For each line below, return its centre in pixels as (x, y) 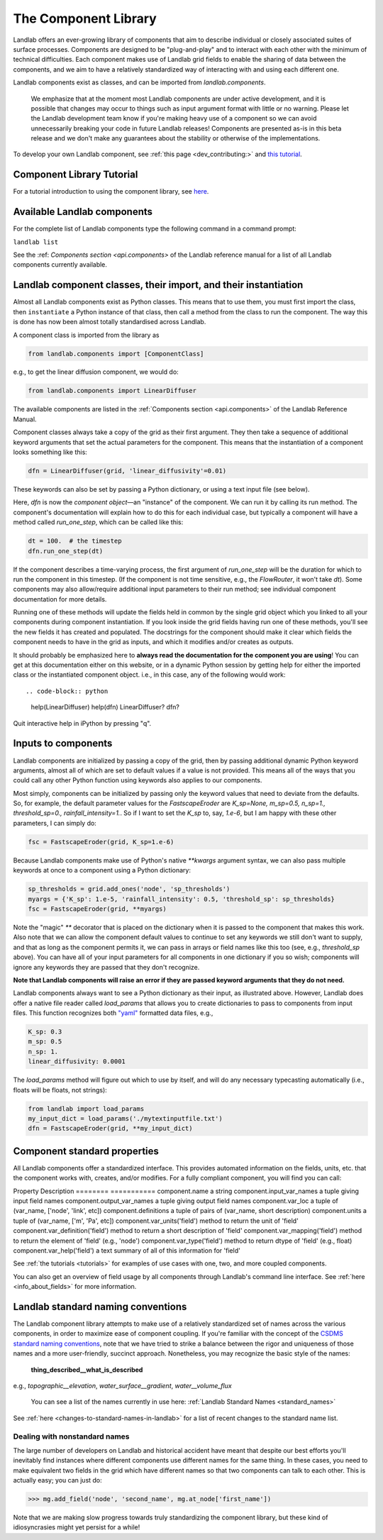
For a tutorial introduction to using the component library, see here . (111, 192)
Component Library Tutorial (76, 175)
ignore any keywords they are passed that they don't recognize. (106, 967)
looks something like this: (50, 452)
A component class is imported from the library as (86, 335)
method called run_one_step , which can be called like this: (98, 522)
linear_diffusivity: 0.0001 (77, 1062)
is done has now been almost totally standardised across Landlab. (110, 322)
